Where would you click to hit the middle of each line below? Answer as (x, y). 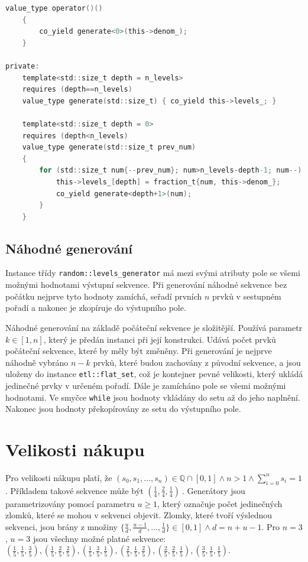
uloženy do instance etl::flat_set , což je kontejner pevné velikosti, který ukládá (154, 374)
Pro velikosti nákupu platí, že (59, 477)
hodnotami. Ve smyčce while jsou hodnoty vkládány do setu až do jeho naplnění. (153, 397)
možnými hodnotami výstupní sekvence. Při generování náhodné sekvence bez (146, 285)
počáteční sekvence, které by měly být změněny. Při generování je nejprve (139, 351)
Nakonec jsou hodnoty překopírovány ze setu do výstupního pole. (123, 409)
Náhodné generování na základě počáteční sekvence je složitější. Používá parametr (154, 327)
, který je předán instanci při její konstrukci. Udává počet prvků (160, 339)
